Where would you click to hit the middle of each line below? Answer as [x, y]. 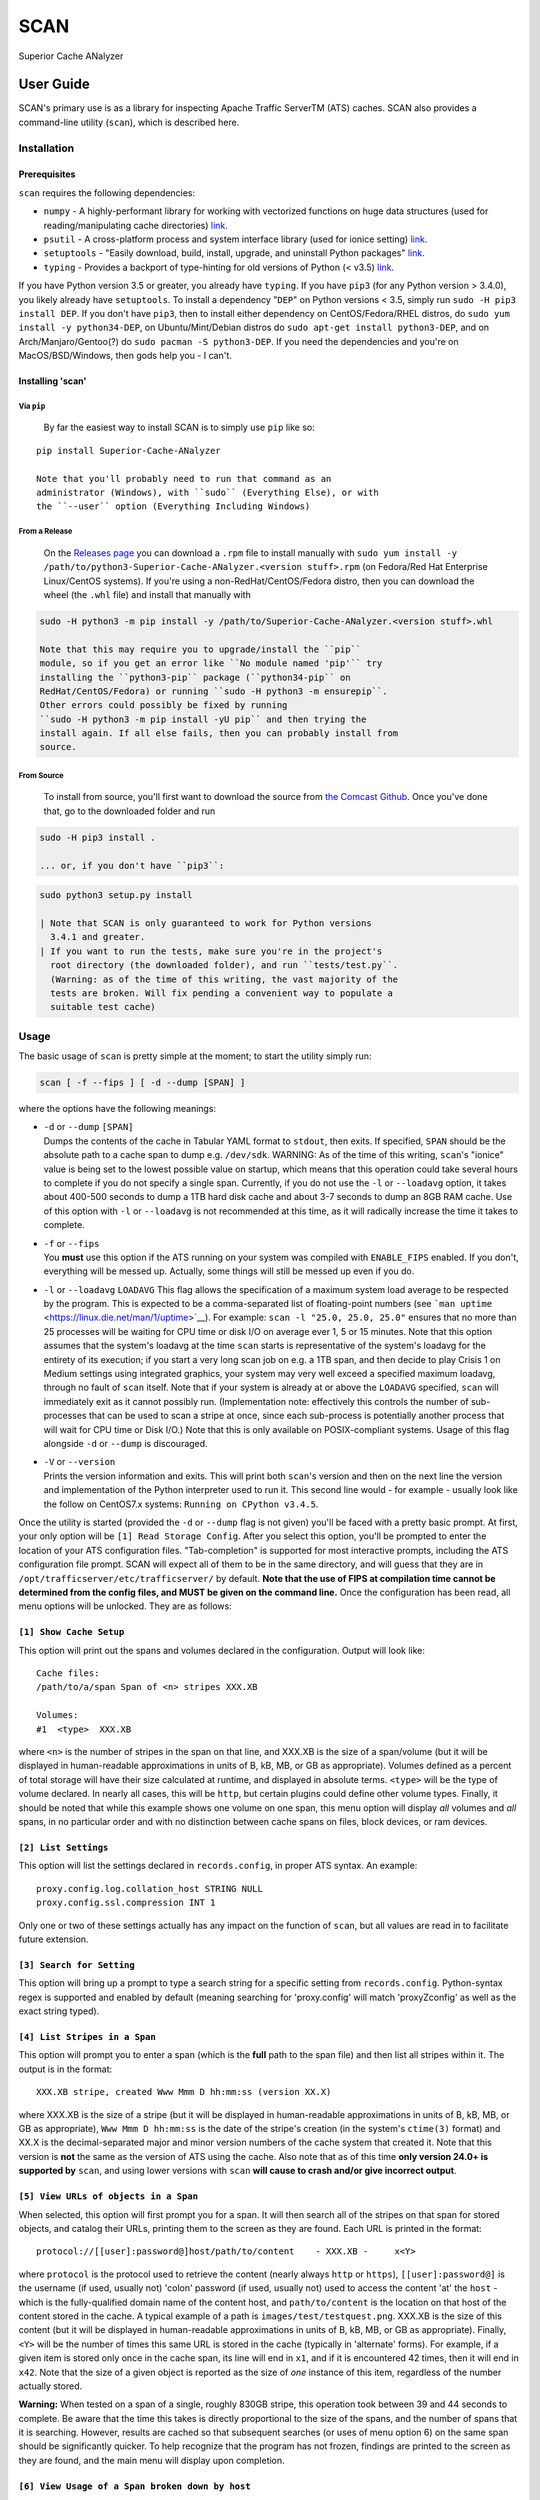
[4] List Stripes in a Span [87, 2037]
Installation [46, 148]
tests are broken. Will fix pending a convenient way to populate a [222, 993]
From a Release [45, 531]
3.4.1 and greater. [98, 937]
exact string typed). [59, 2011]
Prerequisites [47, 174]
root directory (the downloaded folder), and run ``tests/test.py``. [224, 965]
